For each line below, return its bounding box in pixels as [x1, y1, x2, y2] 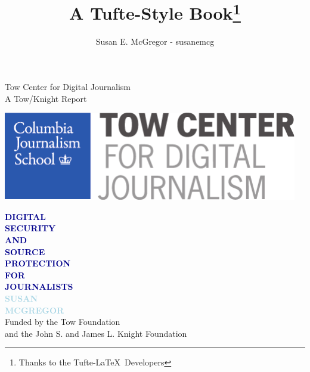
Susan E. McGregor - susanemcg [95, 35, 215, 48]
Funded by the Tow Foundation [5, 315, 120, 328]
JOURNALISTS [5, 280, 73, 293]
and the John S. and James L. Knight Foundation [5, 327, 187, 339]
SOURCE [5, 245, 45, 258]
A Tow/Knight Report [5, 92, 87, 104]
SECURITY [5, 222, 56, 234]
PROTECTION [5, 257, 71, 269]
